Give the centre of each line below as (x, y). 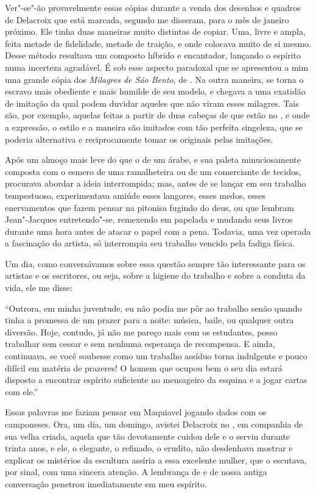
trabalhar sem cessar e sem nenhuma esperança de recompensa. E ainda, (140, 344)
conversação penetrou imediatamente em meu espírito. (106, 483)
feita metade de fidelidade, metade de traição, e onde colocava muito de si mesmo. (158, 43)
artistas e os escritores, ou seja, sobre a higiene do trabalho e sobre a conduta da (155, 275)
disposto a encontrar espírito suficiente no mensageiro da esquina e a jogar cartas (156, 380)
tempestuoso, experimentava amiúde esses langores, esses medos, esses (135, 195)
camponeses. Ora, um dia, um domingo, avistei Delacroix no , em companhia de (154, 424)
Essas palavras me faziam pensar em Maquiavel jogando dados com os (136, 412)
